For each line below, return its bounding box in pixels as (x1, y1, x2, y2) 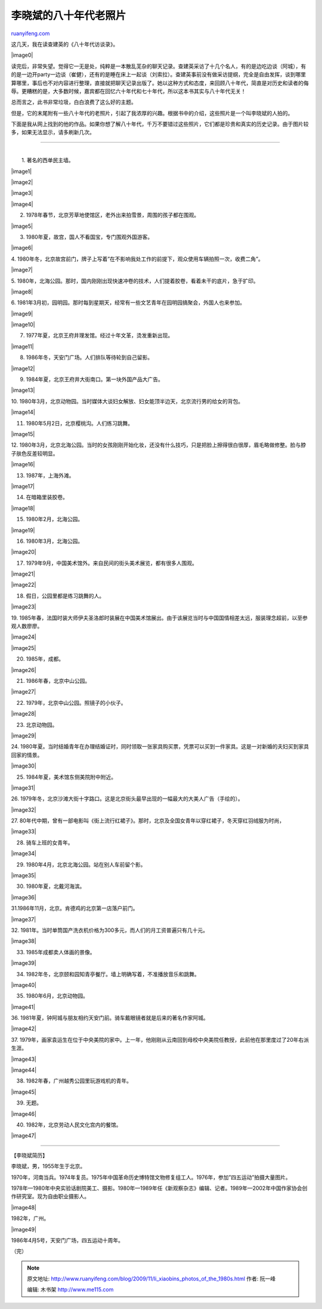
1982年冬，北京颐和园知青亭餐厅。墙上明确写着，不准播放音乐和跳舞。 (26, 970, 200, 977)
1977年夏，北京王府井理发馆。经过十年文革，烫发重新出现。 (26, 332, 174, 339)
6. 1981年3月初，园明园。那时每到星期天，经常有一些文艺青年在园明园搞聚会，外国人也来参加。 (11, 299, 246, 307)
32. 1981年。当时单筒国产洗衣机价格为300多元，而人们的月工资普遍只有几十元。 (11, 926, 209, 933)
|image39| (11, 960, 36, 967)
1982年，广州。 (11, 1215, 49, 1222)
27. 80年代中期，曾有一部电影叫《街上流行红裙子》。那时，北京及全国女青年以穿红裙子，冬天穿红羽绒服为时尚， (11, 817, 285, 824)
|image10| (11, 321, 35, 328)
